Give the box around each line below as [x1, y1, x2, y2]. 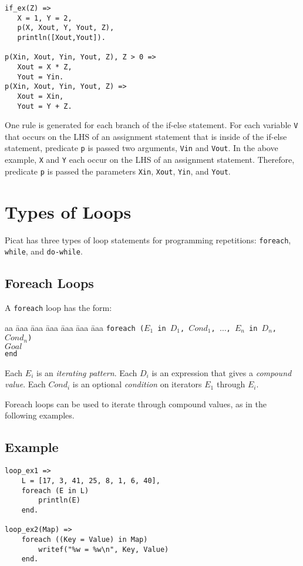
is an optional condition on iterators [72, 378, 202, 390]
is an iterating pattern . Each [36, 366, 137, 379]
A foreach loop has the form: [5, 302, 112, 314]
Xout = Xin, [17, 92, 64, 101]
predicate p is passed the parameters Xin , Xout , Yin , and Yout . [5, 165, 231, 177]
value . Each [5, 378, 46, 390]
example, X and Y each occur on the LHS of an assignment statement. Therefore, [5, 153, 295, 166]
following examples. [5, 409, 75, 421]
